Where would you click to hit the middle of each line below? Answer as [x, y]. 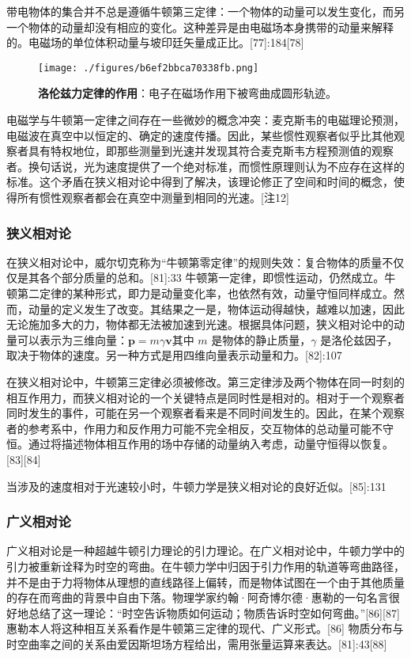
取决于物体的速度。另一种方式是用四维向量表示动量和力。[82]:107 [174, 355]
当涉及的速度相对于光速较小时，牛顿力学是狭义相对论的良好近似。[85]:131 [196, 486]
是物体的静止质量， [261, 339]
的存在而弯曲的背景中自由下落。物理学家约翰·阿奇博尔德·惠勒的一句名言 [198, 597]
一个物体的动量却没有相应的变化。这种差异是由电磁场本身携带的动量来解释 [200, 27]
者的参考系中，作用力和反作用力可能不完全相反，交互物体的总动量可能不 [194, 428]
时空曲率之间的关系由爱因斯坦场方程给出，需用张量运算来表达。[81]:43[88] [197, 643]
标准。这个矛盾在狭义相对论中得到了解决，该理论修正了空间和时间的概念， [200, 182]
